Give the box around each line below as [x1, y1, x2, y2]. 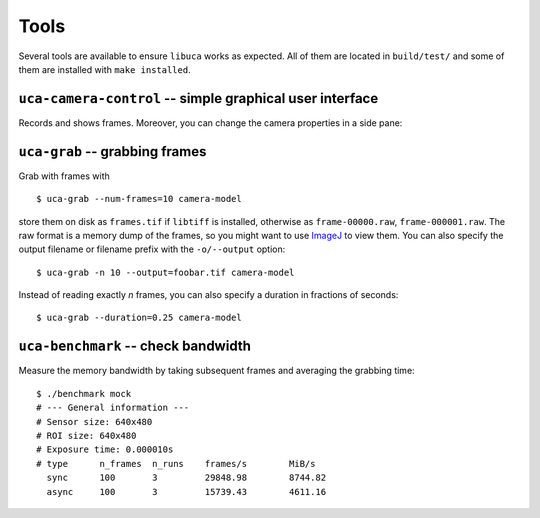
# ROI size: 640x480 [36, 430, 137, 441]
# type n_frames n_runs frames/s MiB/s [36, 458, 316, 469]
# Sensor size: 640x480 [36, 416, 153, 427]
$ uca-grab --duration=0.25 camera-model [36, 312, 242, 324]
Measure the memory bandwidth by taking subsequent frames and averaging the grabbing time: [18, 365, 415, 377]
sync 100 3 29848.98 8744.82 [46, 472, 327, 484]
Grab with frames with [18, 170, 110, 182]
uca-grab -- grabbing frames [18, 143, 207, 160]
